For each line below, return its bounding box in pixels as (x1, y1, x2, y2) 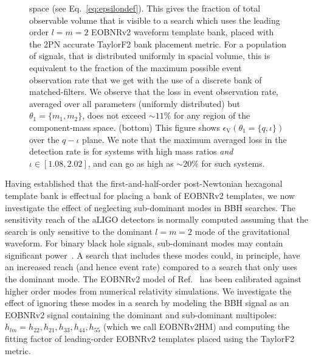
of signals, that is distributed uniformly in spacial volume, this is (29, 49, 270, 62)
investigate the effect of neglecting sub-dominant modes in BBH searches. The (5, 201, 295, 214)
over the (29, 133, 60, 145)
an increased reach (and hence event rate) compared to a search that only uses (5, 260, 298, 273)
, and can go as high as (88, 156, 174, 169)
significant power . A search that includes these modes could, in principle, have (5, 248, 300, 261)
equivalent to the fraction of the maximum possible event (29, 61, 242, 74)
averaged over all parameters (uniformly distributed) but (29, 97, 241, 110)
